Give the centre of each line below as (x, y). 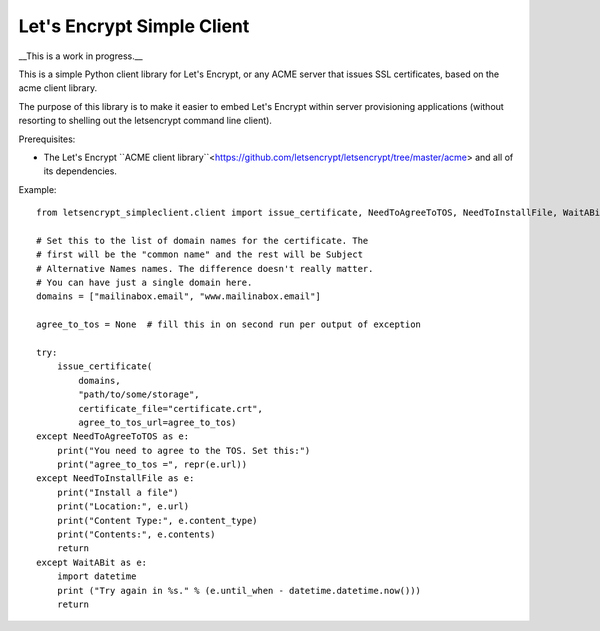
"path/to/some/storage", (139, 394)
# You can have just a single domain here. (144, 283)
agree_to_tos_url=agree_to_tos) (157, 422)
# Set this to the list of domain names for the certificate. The (202, 240)
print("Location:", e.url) (123, 506)
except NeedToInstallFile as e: (115, 478)
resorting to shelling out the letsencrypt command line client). (145, 121)
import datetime (96, 576)
